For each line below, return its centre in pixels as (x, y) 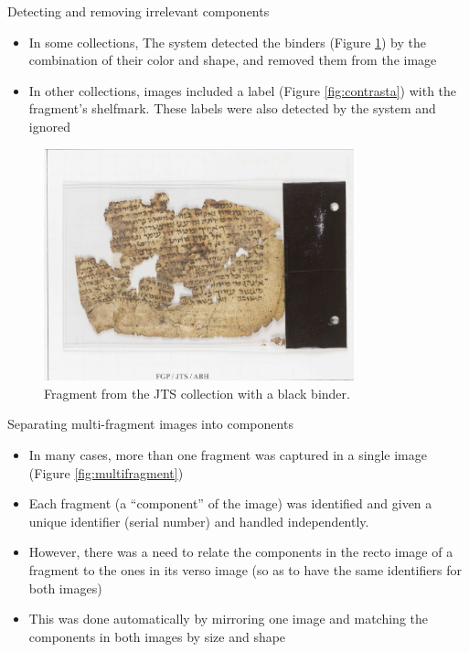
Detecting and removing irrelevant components (139, 11)
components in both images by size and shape (157, 636)
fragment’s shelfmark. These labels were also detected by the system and (232, 108)
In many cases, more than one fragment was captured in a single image (228, 455)
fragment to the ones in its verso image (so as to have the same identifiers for (245, 569)
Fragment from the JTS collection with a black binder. (197, 393)
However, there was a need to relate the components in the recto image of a (241, 552)
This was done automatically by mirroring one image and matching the (229, 619)
